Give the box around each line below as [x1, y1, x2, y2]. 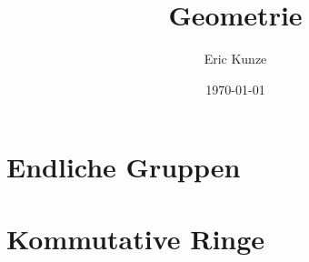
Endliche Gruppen [6, 148, 241, 186]
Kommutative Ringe [6, 219, 265, 257]
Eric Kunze [204, 49, 267, 68]
